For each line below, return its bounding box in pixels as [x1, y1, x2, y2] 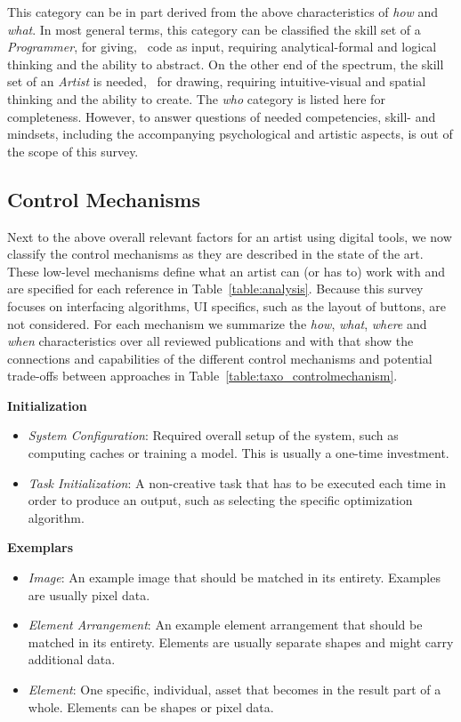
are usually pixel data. [28, 585, 150, 604]
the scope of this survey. [7, 141, 139, 160]
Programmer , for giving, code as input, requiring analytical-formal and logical [7, 37, 437, 56]
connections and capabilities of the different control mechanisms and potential [7, 349, 433, 367]
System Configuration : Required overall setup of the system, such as [28, 426, 399, 445]
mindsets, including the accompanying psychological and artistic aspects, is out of [7, 124, 453, 143]
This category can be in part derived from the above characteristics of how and [7, 3, 439, 20]
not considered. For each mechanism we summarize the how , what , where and [7, 314, 427, 333]
